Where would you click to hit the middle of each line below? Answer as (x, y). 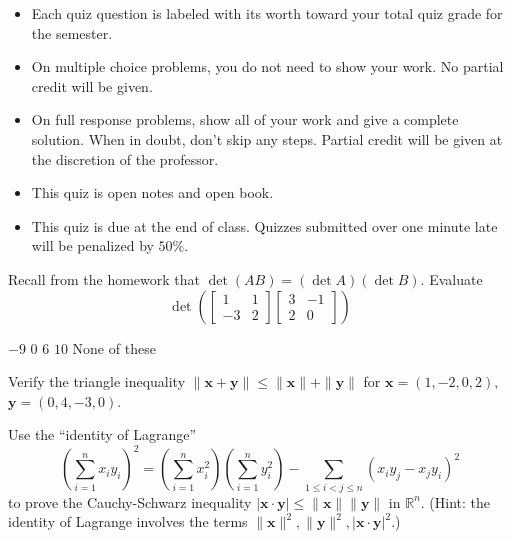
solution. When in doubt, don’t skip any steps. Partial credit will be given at (267, 138)
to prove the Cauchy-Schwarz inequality (130, 501)
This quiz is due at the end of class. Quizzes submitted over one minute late (264, 225)
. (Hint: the (455, 501)
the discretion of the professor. (125, 158)
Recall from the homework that (104, 278)
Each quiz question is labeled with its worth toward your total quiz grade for (267, 13)
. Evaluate (451, 278)
